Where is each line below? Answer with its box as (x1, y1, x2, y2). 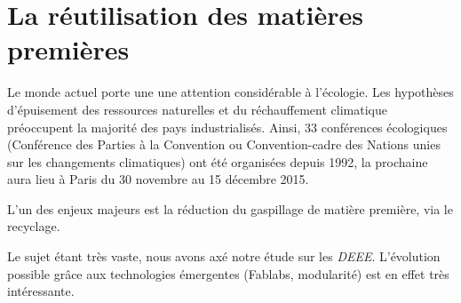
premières (7, 31, 130, 68)
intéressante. (7, 282, 75, 300)
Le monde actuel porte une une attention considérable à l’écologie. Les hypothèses (7, 83, 454, 101)
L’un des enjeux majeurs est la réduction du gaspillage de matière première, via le (7, 199, 453, 218)
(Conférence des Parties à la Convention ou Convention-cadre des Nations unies (7, 135, 441, 154)
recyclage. (7, 217, 60, 235)
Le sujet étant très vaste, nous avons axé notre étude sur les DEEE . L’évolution (7, 247, 441, 266)
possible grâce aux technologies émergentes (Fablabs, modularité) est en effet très (7, 264, 449, 283)
